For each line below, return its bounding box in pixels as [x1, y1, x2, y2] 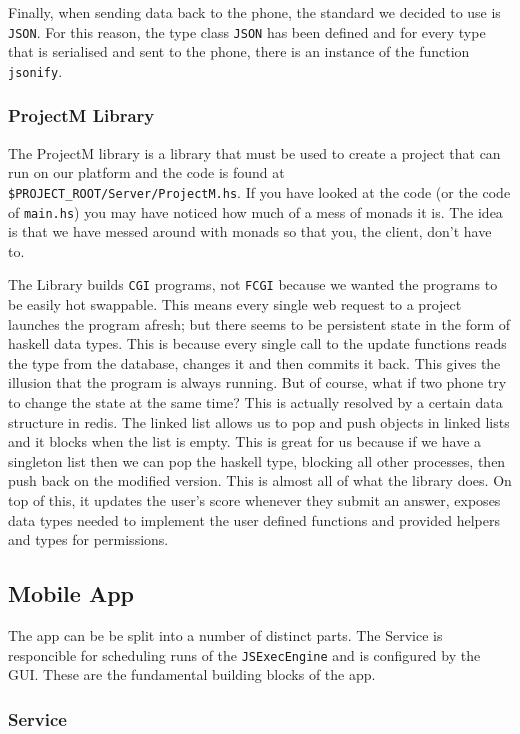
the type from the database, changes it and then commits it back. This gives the [8, 352, 501, 373]
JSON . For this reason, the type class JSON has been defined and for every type [8, 21, 486, 42]
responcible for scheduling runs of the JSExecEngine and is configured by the [8, 644, 481, 665]
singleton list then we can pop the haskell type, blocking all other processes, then [8, 450, 506, 471]
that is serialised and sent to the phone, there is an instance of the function [8, 41, 470, 62]
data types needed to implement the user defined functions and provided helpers [8, 509, 500, 530]
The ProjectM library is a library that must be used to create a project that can [8, 142, 501, 163]
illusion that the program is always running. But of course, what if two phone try [8, 372, 507, 393]
